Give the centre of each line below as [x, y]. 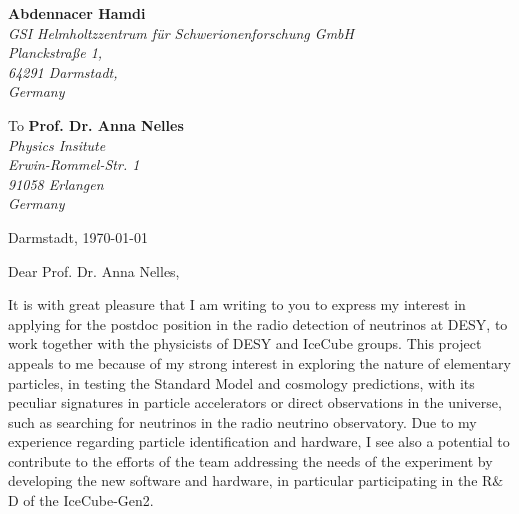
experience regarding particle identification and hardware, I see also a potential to [259, 441]
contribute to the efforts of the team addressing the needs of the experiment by [250, 460]
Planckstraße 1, [55, 52]
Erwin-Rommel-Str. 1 [74, 164]
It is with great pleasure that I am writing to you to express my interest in [237, 304]
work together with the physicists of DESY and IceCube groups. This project [245, 343]
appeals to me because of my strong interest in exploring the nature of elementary [259, 362]
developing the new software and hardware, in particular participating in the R [250, 480]
